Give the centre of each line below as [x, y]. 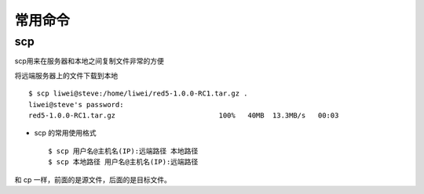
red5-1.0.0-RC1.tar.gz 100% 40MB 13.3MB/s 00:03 [184, 115]
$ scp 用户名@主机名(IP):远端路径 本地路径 [123, 151]
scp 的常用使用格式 [65, 133]
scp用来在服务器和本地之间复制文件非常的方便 [89, 61]
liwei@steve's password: [76, 104]
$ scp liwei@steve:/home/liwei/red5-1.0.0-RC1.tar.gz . [138, 93]
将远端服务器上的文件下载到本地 [66, 75]
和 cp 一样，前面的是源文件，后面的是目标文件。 [93, 179]
